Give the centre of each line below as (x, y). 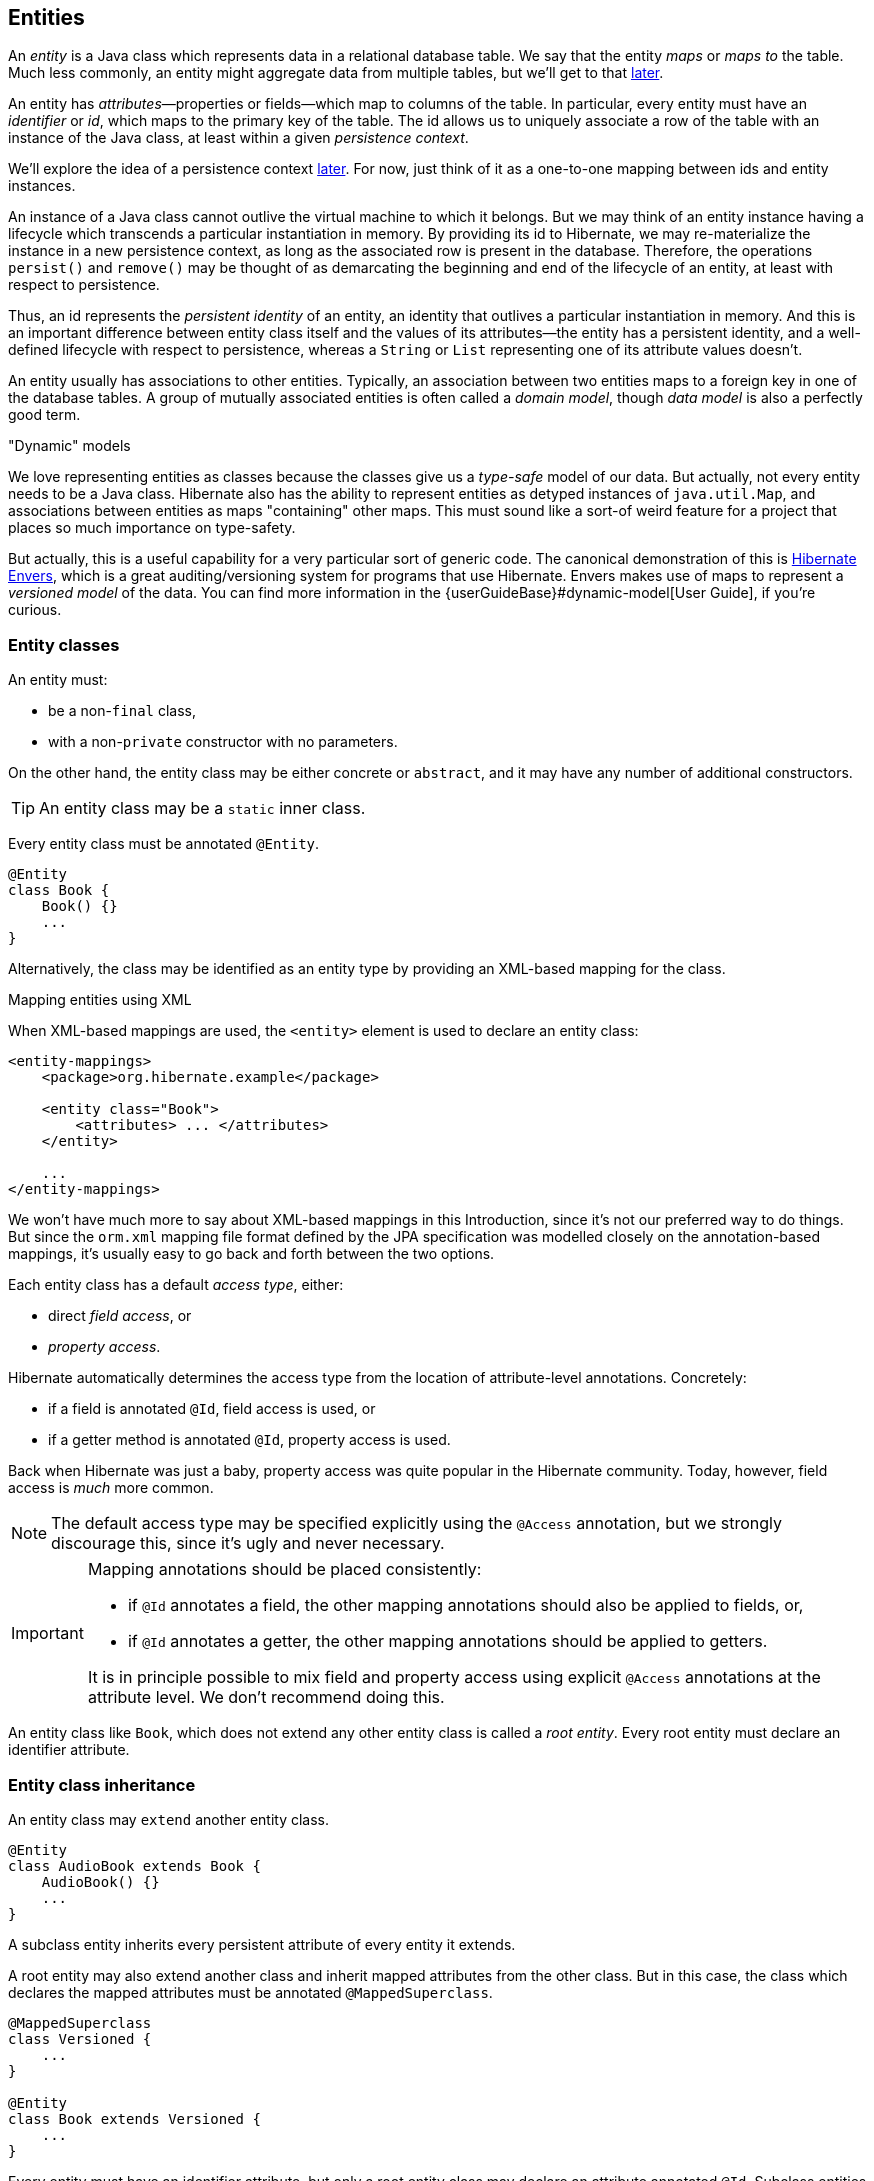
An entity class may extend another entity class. (169, 1819)
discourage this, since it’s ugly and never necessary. (248, 1543)
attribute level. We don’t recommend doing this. (266, 1697)
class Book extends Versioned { (134, 2118)
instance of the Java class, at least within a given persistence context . (238, 138)
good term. (44, 415)
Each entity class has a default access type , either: (176, 1285)
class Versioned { (80, 2038)
